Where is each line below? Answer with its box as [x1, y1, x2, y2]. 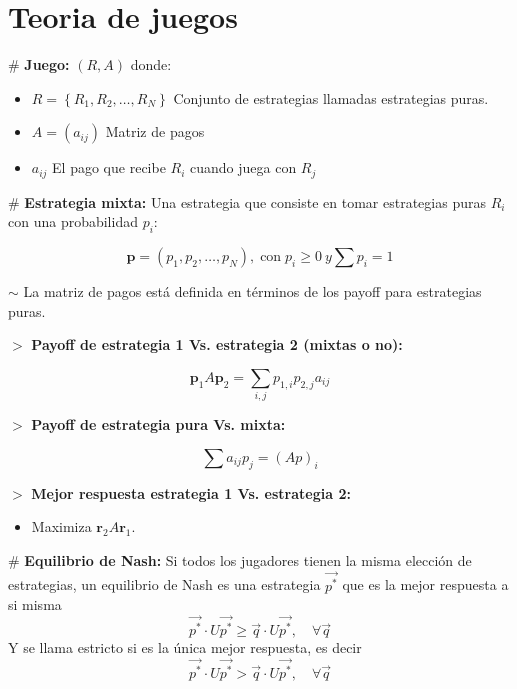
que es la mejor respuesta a [342, 574, 509, 595]
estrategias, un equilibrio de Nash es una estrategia [8, 574, 321, 595]
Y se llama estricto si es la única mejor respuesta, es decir [8, 637, 362, 658]
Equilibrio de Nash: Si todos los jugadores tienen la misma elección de [24, 549, 472, 570]
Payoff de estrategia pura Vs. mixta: [31, 414, 286, 435]
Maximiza [31, 516, 92, 537]
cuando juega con [190, 157, 297, 178]
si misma [8, 594, 62, 615]
